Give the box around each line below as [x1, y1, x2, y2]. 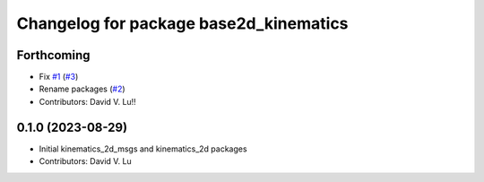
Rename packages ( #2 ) [39, 83, 125, 94]
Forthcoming [16, 48, 91, 63]
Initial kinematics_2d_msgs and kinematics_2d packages [39, 143, 247, 154]
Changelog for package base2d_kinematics [16, 13, 349, 33]
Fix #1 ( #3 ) [39, 72, 79, 82]
